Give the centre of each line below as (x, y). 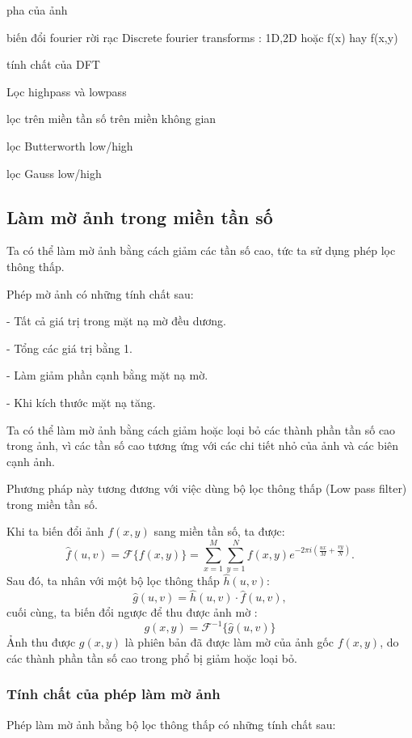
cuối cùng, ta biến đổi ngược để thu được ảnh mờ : (132, 612)
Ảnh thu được (41, 642)
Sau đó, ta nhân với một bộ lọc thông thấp (113, 581)
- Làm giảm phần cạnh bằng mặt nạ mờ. (107, 375)
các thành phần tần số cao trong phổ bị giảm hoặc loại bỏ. (152, 657)
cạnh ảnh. (31, 461)
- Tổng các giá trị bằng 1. (69, 348)
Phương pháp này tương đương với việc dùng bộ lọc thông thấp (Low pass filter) (207, 488)
